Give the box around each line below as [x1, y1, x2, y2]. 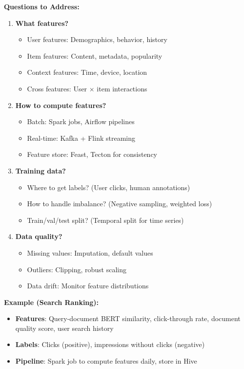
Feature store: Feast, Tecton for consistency [27, 149, 157, 159]
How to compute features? [15, 100, 106, 110]
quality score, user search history [15, 323, 114, 333]
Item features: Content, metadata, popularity [27, 50, 163, 61]
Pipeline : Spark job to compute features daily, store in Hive [15, 356, 197, 366]
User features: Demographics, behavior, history [27, 34, 167, 44]
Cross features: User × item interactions [27, 83, 147, 93]
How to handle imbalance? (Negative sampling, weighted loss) [27, 198, 212, 209]
